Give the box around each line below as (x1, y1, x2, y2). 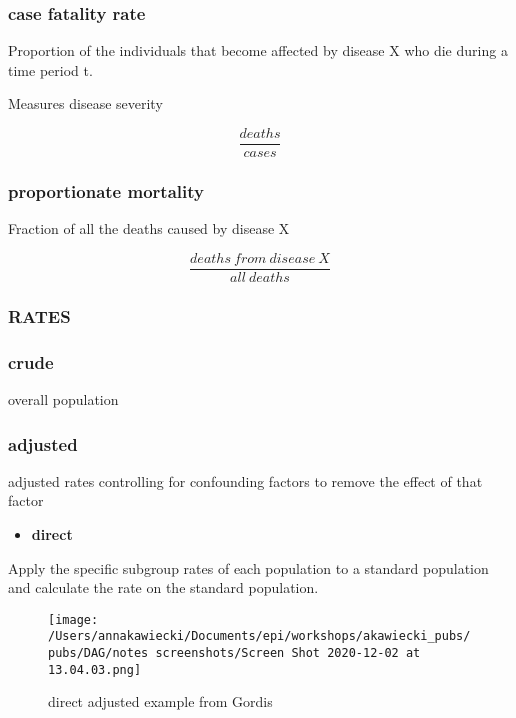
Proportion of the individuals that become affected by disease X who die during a (8, 40, 508, 61)
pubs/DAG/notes (48, 646, 149, 661)
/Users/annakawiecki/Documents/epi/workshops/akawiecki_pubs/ (48, 629, 471, 644)
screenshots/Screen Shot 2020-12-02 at (155, 646, 421, 661)
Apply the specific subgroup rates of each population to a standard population (8, 557, 489, 578)
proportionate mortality (8, 178, 204, 203)
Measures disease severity (8, 93, 163, 114)
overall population (8, 389, 119, 409)
